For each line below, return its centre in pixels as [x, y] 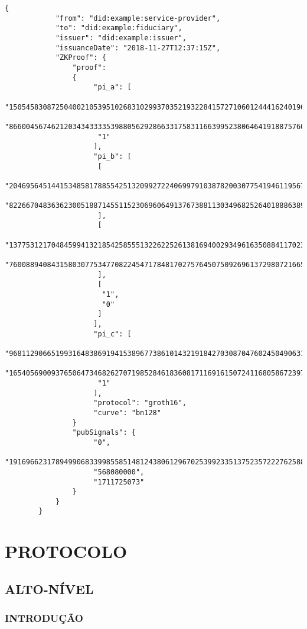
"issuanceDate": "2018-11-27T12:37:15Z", [138, 48]
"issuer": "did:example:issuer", [121, 38]
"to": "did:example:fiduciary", [119, 28]
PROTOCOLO [66, 551]
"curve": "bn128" [127, 413]
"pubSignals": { [104, 433]
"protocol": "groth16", [140, 403]
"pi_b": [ [112, 156]
